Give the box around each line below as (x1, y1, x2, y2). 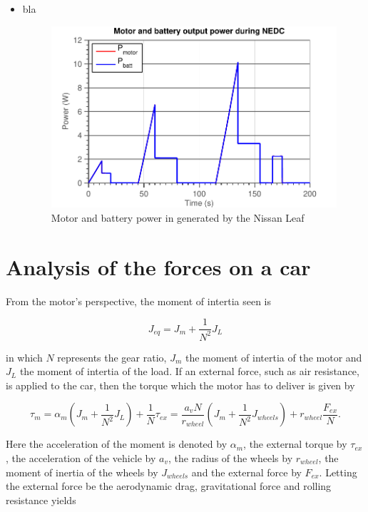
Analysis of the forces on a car (6, 252, 311, 281)
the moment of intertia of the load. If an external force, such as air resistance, (19, 364, 359, 379)
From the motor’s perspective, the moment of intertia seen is (6, 293, 272, 308)
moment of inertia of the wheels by (6, 464, 158, 479)
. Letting (319, 464, 357, 479)
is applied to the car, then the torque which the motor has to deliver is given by (6, 377, 355, 392)
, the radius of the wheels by (168, 450, 293, 465)
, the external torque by (243, 436, 347, 451)
